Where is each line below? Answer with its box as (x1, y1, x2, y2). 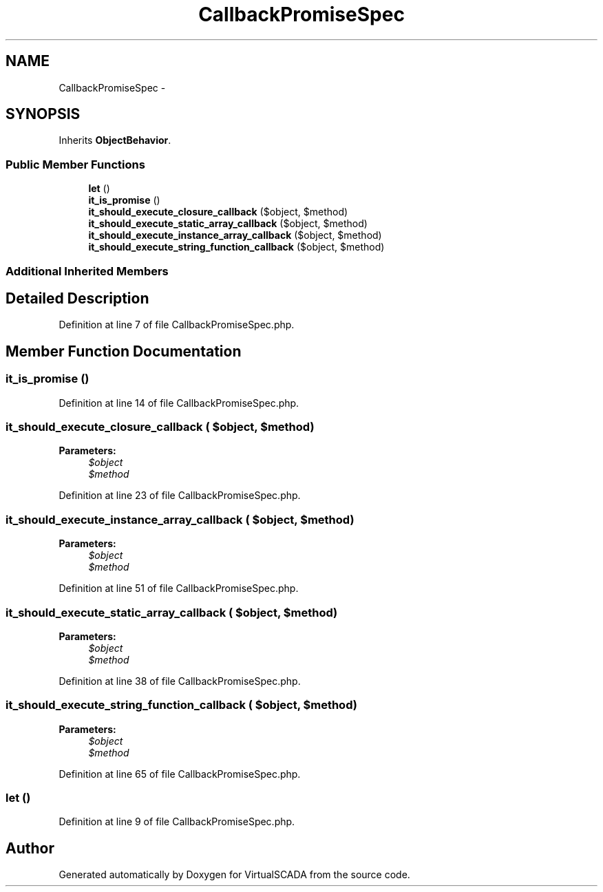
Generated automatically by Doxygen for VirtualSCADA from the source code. (59, 869, 410, 881)
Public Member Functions (6, 157, 145, 171)
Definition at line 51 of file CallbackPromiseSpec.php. (59, 582, 299, 595)
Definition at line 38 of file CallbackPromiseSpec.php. (59, 675, 301, 687)
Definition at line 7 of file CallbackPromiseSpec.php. (59, 319, 295, 331)
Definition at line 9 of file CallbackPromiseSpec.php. (59, 816, 295, 828)
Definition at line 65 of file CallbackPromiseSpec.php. (59, 767, 301, 780)
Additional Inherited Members (6, 264, 169, 278)
